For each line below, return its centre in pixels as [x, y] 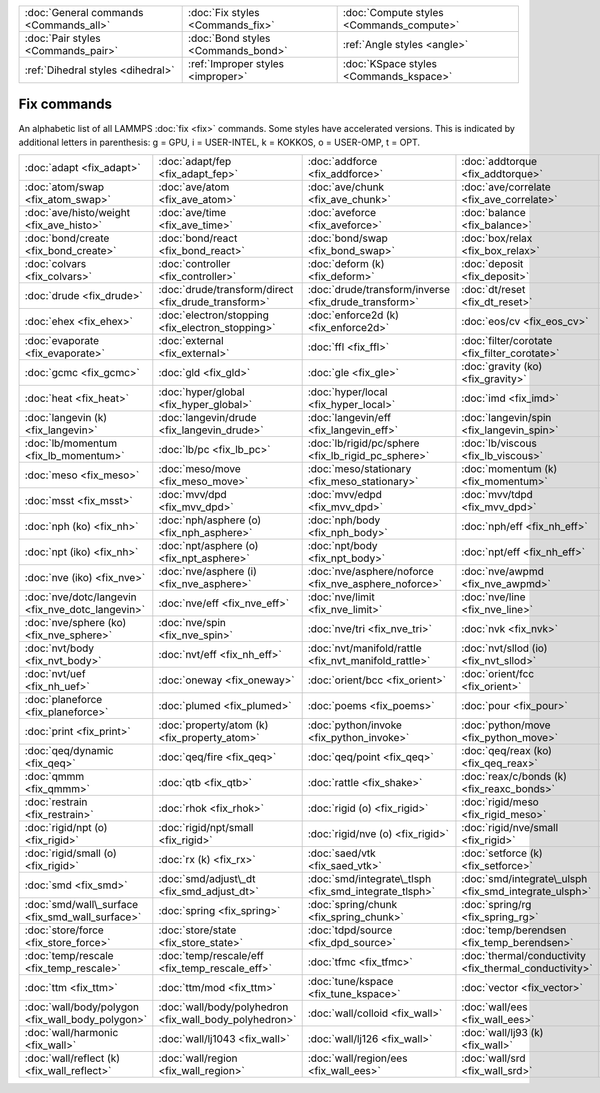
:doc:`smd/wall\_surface [81, 905]
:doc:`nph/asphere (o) [210, 520]
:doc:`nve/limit [341, 597]
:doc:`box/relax [497, 238]
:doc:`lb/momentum [71, 443]
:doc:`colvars [55, 264]
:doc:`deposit [492, 264]
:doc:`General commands [84, 12]
